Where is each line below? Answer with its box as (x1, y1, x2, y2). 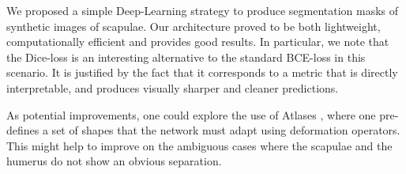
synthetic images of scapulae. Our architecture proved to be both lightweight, (6, 17, 381, 34)
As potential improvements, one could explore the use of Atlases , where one (6, 106, 376, 123)
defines (6, 122, 39, 138)
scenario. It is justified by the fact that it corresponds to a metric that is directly (6, 64, 398, 81)
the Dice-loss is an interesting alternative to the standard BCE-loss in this (6, 48, 366, 65)
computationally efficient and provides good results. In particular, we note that (6, 33, 389, 50)
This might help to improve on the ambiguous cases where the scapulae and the (6, 137, 393, 153)
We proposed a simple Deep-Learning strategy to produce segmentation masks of (6, 2, 399, 18)
